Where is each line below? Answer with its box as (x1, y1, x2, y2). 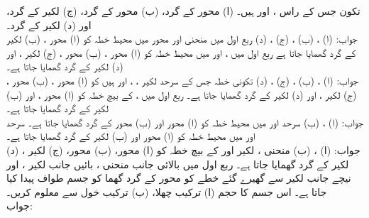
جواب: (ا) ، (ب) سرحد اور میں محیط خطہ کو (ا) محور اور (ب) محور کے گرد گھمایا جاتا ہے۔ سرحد (6, 114, 363, 129)
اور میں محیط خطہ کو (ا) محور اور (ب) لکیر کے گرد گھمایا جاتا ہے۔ (6, 129, 255, 143)
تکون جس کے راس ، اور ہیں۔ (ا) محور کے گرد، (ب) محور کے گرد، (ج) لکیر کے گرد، (6, 4, 360, 18)
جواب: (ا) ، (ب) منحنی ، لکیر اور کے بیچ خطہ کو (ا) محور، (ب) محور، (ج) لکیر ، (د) (6, 142, 360, 157)
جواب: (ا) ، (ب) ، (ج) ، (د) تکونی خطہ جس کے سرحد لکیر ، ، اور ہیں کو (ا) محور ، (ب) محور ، (6, 72, 358, 87)
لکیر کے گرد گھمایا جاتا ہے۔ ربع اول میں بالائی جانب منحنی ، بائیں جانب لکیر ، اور (6, 156, 349, 171)
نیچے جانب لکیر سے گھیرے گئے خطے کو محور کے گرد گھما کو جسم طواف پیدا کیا (6, 170, 351, 185)
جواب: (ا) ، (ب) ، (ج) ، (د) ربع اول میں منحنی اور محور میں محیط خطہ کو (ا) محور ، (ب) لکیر (6, 31, 358, 46)
